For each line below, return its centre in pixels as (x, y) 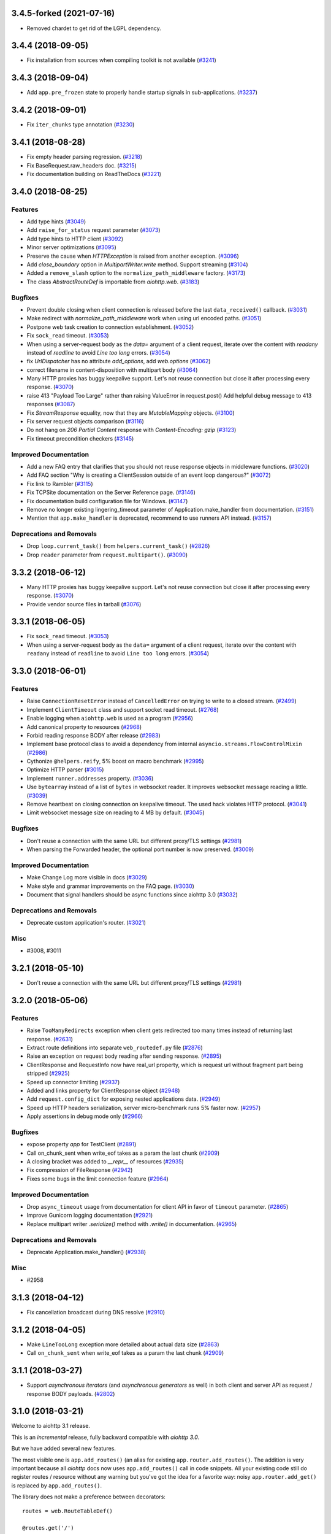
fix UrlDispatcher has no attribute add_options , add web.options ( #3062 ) (119, 361)
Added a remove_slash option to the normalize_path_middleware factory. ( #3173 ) (136, 273)
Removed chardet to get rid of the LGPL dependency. (94, 28)
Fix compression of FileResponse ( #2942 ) (80, 1170)
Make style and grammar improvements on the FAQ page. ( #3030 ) (110, 886)
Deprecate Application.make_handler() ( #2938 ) (86, 1252)
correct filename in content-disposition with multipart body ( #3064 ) (112, 370)
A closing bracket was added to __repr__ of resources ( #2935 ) (105, 1162)
